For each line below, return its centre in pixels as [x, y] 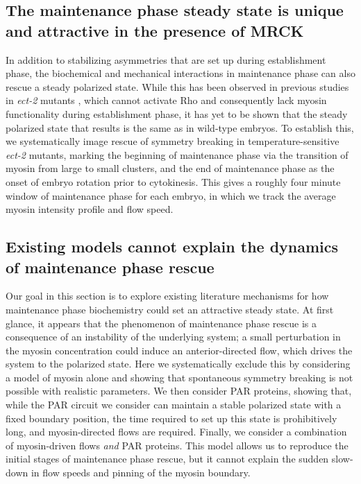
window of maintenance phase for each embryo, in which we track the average [171, 195]
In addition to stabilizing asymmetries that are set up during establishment [166, 59]
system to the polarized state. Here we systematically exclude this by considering [178, 364]
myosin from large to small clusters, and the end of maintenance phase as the [170, 168]
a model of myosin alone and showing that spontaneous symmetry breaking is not [179, 377]
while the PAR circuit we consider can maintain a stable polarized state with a [174, 405]
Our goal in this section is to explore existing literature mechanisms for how [167, 296]
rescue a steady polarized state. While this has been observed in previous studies [177, 86]
